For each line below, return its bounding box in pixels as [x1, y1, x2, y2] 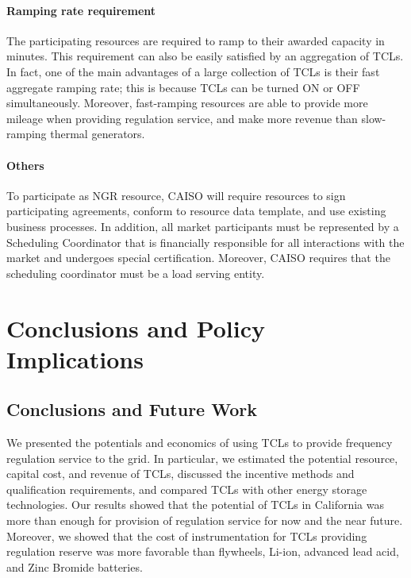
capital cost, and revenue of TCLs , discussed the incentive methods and [6, 465, 355, 482]
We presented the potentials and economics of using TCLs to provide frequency [6, 434, 393, 451]
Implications [6, 342, 144, 375]
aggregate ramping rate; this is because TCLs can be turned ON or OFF [6, 79, 360, 95]
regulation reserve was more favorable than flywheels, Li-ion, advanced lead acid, [6, 543, 399, 560]
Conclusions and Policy [6, 311, 266, 344]
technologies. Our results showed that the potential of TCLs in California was [6, 496, 384, 513]
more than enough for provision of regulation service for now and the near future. [6, 512, 403, 529]
